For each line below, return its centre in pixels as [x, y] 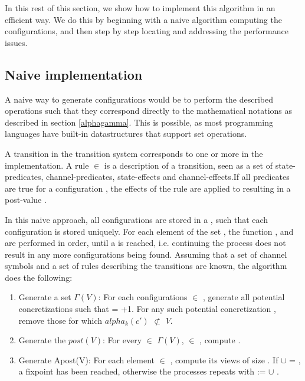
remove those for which [60, 320]
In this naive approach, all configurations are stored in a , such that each [137, 219]
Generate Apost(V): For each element [87, 359]
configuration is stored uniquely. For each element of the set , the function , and [149, 231]
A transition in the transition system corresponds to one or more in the [134, 153]
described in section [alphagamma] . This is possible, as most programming [139, 122]
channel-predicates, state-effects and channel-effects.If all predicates [168, 177]
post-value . [26, 200]
